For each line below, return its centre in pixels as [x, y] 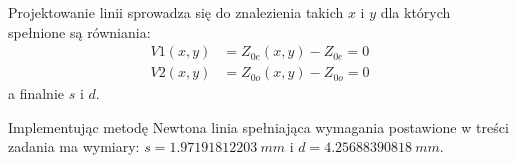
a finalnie [36, 93]
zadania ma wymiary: [74, 146]
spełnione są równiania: [79, 31]
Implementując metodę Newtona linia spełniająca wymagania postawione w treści [258, 126]
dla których [415, 12]
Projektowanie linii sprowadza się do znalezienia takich [176, 12]
